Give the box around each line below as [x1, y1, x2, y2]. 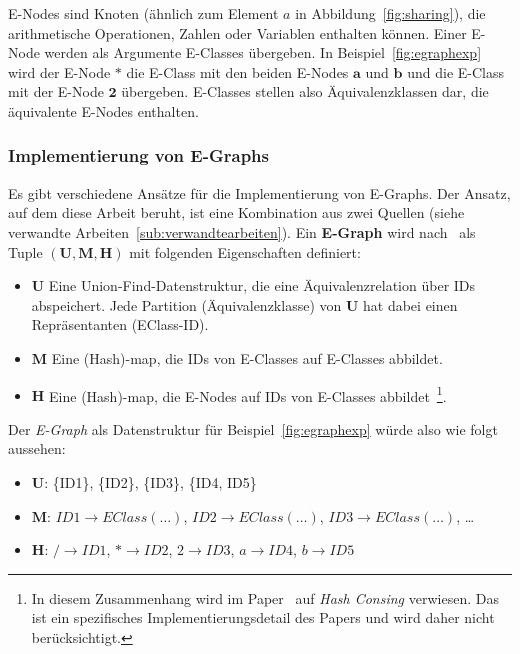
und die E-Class [407, 61, 504, 82]
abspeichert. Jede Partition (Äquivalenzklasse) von [31, 294, 342, 315]
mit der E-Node [8, 81, 104, 102]
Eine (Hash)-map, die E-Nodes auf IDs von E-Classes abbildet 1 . [49, 382, 447, 406]
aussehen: [8, 438, 66, 459]
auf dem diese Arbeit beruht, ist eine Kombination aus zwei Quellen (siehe [8, 202, 465, 223]
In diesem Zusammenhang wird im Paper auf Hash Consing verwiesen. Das [31, 587, 499, 608]
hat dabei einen [363, 294, 458, 315]
